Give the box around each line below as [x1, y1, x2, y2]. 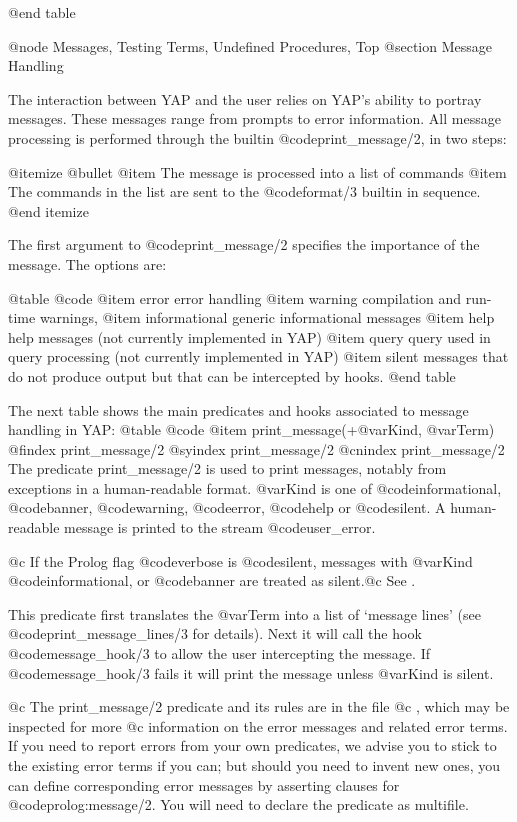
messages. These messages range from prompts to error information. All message [8, 108, 501, 129]
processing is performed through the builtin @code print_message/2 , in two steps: [8, 127, 507, 148]
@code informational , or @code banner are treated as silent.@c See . [8, 570, 416, 591]
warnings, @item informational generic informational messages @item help [39, 307, 495, 328]
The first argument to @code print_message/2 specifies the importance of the [8, 234, 480, 255]
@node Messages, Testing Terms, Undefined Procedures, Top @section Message [8, 35, 492, 56]
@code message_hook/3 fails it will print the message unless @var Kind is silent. [8, 662, 494, 683]
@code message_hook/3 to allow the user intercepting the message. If [8, 643, 430, 664]
